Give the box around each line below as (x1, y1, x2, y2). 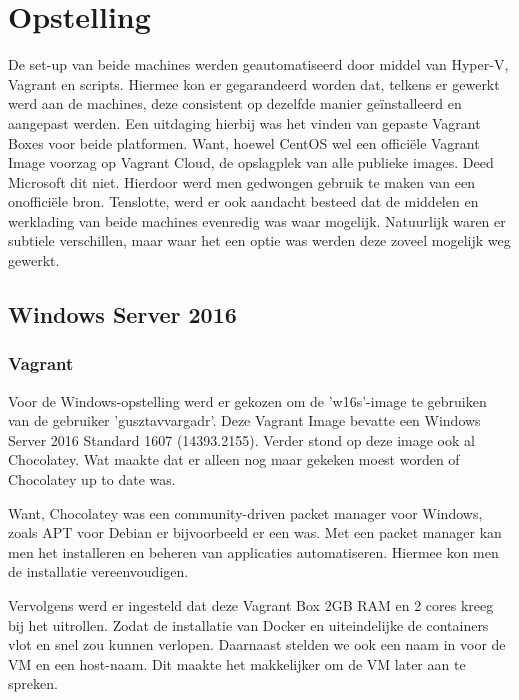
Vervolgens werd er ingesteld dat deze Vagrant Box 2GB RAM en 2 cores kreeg (8, 595, 494, 615)
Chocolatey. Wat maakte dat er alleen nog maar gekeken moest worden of (8, 449, 460, 470)
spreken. (8, 673, 58, 694)
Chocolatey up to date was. (8, 469, 176, 490)
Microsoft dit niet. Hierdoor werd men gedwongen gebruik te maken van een (8, 171, 475, 192)
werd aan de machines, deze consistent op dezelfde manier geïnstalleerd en (8, 93, 462, 114)
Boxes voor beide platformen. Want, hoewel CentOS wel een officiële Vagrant (8, 132, 480, 153)
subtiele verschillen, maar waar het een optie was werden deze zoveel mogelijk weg (8, 230, 511, 251)
